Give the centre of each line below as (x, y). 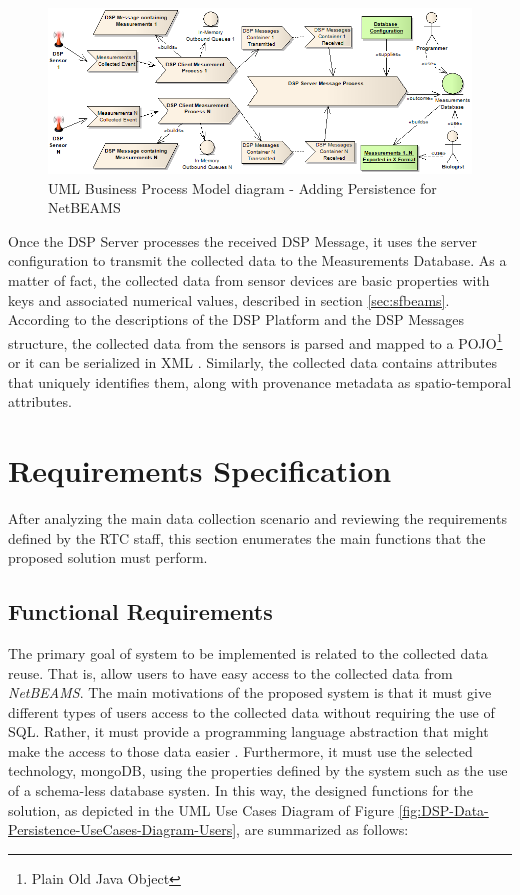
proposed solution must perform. (108, 557)
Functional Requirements (140, 611)
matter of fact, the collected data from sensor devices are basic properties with (249, 279)
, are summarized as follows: (322, 829)
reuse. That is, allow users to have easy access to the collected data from (230, 672)
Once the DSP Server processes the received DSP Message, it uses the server (242, 240)
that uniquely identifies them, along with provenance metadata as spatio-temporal (260, 381)
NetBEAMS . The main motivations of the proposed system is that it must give (250, 692)
